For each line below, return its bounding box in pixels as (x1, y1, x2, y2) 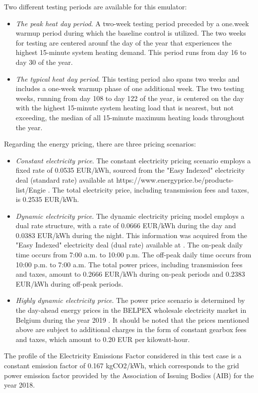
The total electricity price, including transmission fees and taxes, (52, 184, 249, 195)
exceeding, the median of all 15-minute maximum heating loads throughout (15, 112, 245, 122)
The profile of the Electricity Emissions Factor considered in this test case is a (4, 350, 242, 361)
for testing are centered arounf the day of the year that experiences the (15, 37, 232, 48)
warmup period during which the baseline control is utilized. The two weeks (15, 28, 246, 38)
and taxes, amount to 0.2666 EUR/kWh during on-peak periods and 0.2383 (15, 269, 245, 279)
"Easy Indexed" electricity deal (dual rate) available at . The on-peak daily (15, 240, 243, 250)
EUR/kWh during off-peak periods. (15, 278, 124, 289)
